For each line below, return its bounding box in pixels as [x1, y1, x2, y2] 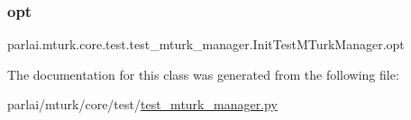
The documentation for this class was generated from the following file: [7, 64, 399, 83]
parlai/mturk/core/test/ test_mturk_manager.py [7, 95, 278, 114]
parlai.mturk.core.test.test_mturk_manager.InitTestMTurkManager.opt [7, 35, 405, 54]
